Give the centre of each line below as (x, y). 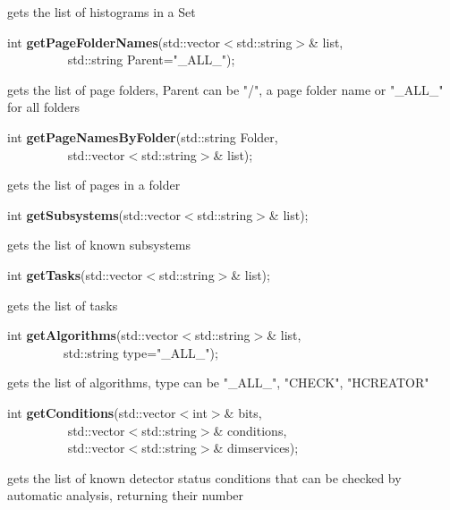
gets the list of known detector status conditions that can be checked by (204, 477)
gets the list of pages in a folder (94, 185)
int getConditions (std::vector (92, 412)
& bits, (243, 412)
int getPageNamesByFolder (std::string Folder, (143, 136)
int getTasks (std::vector (75, 274)
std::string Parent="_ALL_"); (151, 59)
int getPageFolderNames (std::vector (114, 42)
